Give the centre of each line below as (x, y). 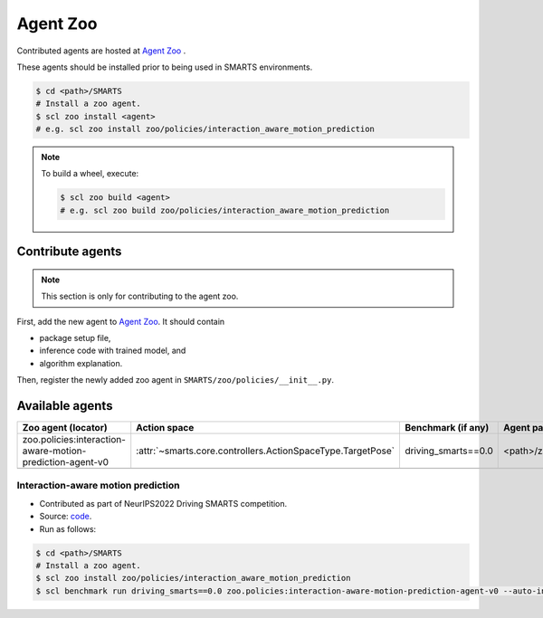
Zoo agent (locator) (65, 428)
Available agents (65, 406)
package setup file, (75, 338)
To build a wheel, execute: (90, 174)
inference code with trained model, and (113, 351)
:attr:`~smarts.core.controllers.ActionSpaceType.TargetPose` (266, 451)
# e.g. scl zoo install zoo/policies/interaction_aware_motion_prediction (205, 129)
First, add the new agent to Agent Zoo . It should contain (121, 321)
